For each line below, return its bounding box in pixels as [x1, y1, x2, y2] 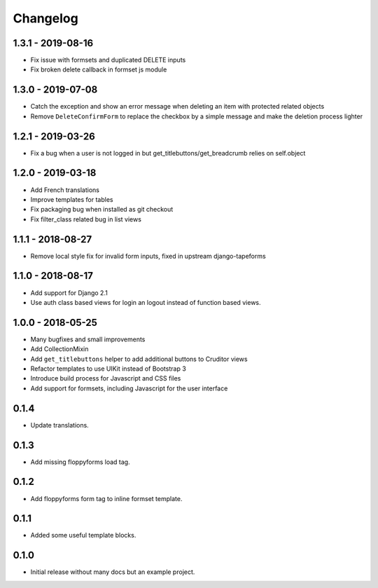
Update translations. [30, 421, 89, 429]
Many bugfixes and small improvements [30, 335, 146, 343]
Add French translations [30, 186, 99, 194]
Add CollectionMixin [30, 345, 89, 353]
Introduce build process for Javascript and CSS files [30, 374, 181, 383]
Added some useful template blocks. [30, 531, 136, 540]
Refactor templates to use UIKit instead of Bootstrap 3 [30, 364, 187, 373]
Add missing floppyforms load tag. [30, 458, 130, 466]
